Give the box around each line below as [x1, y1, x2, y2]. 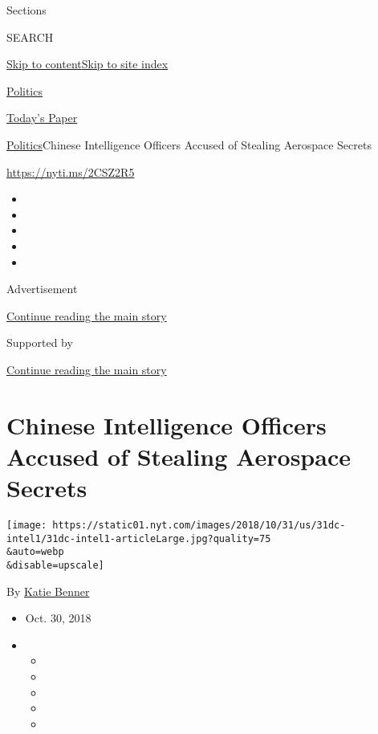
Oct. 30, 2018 [25, 610, 91, 626]
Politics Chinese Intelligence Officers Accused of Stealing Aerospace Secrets [6, 136, 372, 153]
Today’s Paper [6, 109, 78, 126]
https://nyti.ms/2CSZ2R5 [6, 163, 135, 180]
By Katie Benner [6, 582, 90, 599]
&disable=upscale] [6, 559, 104, 571]
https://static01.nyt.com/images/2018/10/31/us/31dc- [52, 520, 346, 531]
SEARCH [6, 28, 54, 45]
